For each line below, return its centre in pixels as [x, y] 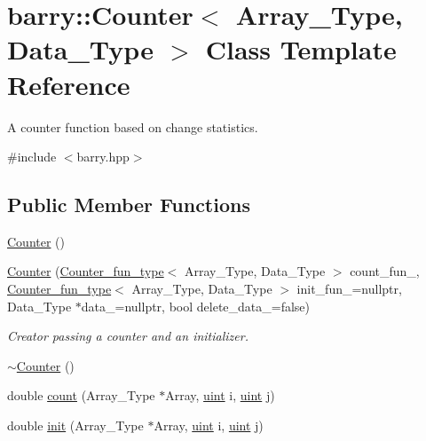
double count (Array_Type [81, 395]
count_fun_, [385, 271]
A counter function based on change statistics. [133, 126]
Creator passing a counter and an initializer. [128, 336]
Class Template [301, 49]
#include [32, 157]
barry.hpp [103, 157]
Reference [69, 84]
